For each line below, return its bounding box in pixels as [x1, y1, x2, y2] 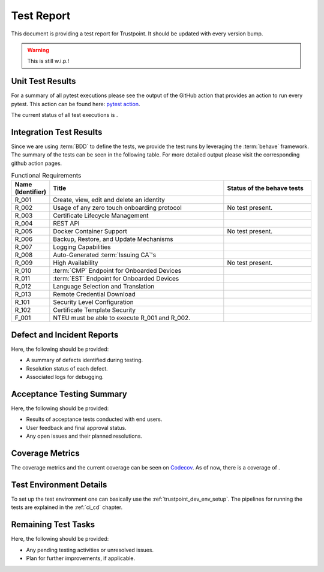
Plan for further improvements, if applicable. [26, 555, 136, 562]
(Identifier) [14, 188, 46, 196]
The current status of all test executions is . [11, 112, 118, 119]
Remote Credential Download [53, 290, 136, 299]
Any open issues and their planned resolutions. [26, 432, 142, 440]
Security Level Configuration [53, 298, 134, 306]
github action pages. [11, 159, 62, 167]
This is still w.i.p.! [27, 58, 70, 65]
